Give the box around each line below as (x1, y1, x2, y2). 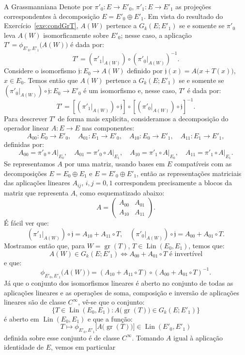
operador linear (4, 123, 49, 133)
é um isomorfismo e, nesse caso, (83, 85, 177, 96)
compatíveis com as (174, 159, 232, 169)
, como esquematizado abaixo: (76, 187, 165, 197)
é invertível (169, 250, 203, 258)
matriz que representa (4, 187, 69, 197)
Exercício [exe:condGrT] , (4, 20, 78, 31)
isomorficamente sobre (43, 30, 109, 40)
